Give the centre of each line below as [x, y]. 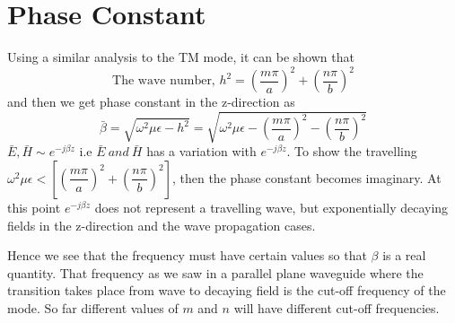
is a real [404, 255]
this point [34, 207]
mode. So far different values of [93, 307]
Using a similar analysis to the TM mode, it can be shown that [181, 57]
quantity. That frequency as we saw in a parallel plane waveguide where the [215, 272]
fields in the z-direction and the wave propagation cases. [162, 225]
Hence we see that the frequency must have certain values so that [187, 255]
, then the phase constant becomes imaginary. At [306, 177]
